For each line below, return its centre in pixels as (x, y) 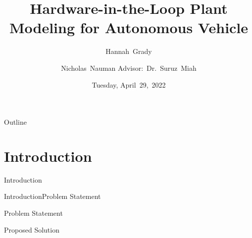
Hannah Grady (129, 51)
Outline (15, 122)
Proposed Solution (32, 229)
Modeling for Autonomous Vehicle (129, 27)
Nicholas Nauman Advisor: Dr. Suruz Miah (129, 68)
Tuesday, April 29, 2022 (129, 84)
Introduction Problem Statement (52, 196)
